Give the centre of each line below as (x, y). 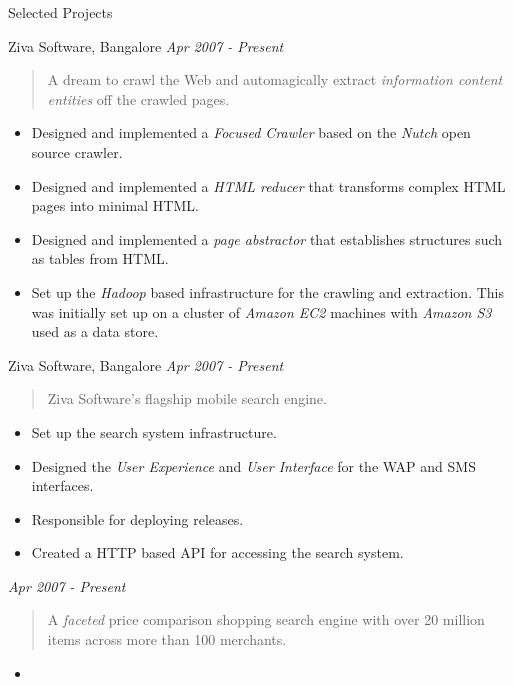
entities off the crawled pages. (138, 98)
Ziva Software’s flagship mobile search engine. (187, 398)
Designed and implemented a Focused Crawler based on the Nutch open (251, 132)
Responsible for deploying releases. (137, 518)
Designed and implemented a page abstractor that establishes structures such (267, 238)
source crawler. (77, 151)
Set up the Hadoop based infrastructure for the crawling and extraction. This (267, 291)
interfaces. (62, 485)
